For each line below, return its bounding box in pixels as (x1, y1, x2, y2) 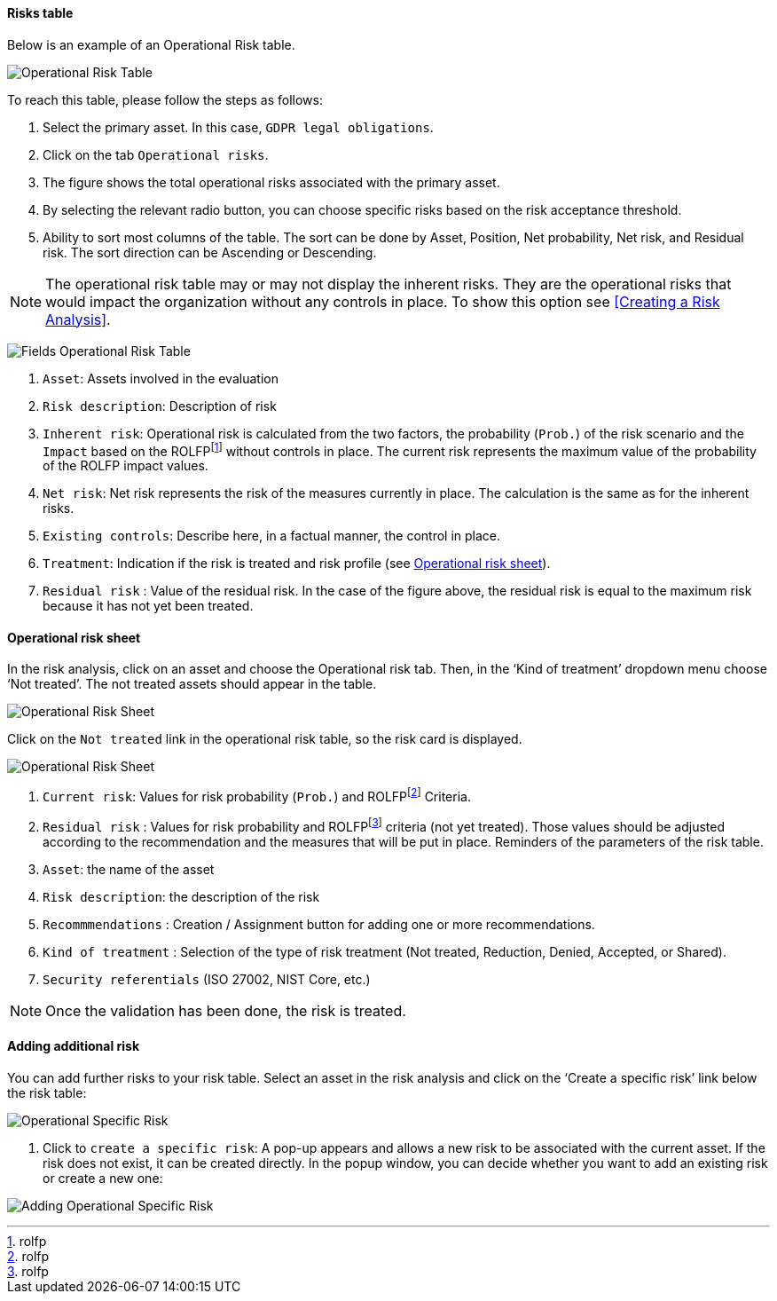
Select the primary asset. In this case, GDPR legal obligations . (43, 119, 434, 135)
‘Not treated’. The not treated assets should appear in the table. (7, 676, 377, 692)
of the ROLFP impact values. (43, 458, 208, 474)
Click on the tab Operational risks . (43, 146, 269, 162)
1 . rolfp (7, 1234, 47, 1250)
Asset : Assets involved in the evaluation (43, 370, 279, 386)
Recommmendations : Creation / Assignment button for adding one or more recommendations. (43, 916, 595, 932)
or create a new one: (43, 1171, 163, 1187)
